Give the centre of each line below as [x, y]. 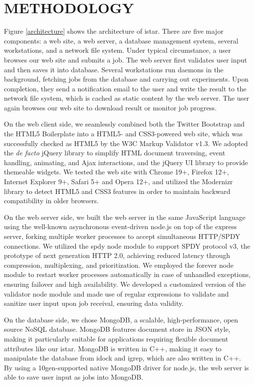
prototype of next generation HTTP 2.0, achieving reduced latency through [117, 255]
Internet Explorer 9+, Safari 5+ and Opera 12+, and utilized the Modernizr [118, 182]
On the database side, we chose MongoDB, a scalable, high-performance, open [121, 319]
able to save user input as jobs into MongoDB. [74, 377]
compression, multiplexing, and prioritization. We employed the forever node [119, 265]
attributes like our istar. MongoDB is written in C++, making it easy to [113, 348]
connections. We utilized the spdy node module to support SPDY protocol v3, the [127, 246]
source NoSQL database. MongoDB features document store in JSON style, [117, 329]
